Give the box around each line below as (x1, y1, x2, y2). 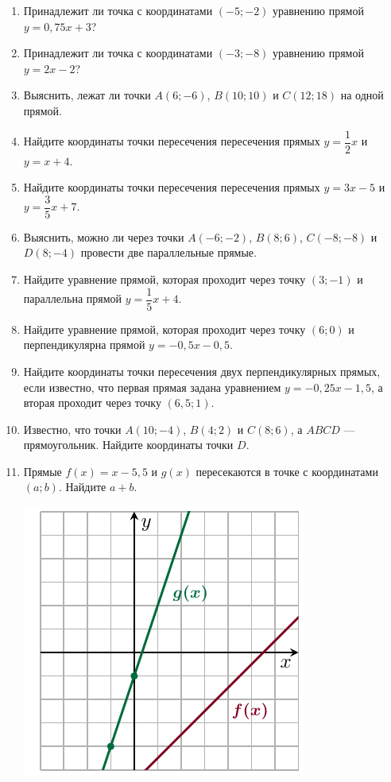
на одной (340, 87, 384, 103)
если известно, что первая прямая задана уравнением (23, 378, 281, 395)
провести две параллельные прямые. (80, 244, 257, 261)
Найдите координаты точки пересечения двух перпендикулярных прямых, (23, 362, 381, 379)
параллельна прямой (23, 290, 122, 307)
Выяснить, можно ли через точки (23, 228, 184, 245)
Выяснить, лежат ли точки (23, 87, 151, 103)
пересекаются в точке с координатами (195, 463, 378, 479)
